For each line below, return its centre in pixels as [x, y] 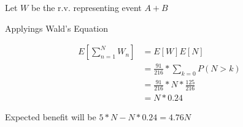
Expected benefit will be [51, 116]
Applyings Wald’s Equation [57, 28]
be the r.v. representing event [86, 7]
